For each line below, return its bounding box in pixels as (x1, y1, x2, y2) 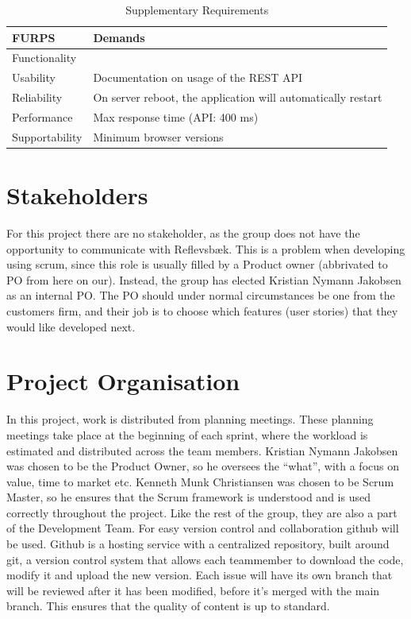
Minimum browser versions (93, 128, 224, 145)
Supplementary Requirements (125, 2, 269, 17)
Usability (12, 69, 56, 86)
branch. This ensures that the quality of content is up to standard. (6, 598, 330, 614)
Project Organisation (6, 365, 240, 397)
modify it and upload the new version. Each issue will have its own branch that (6, 567, 393, 583)
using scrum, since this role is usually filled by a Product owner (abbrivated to (6, 256, 388, 273)
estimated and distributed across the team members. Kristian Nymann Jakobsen (6, 442, 398, 458)
